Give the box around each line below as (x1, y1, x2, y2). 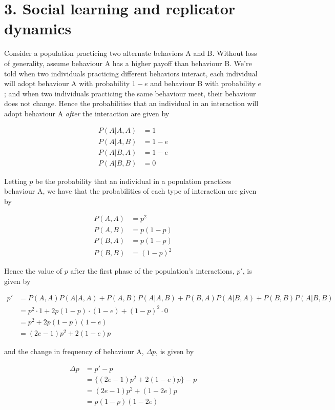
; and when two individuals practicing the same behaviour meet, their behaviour (4, 88, 256, 98)
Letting (4, 175, 27, 186)
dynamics (4, 18, 72, 39)
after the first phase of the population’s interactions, (70, 265, 235, 276)
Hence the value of (4, 265, 62, 276)
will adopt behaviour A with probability (4, 78, 130, 89)
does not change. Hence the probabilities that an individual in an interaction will (4, 98, 259, 109)
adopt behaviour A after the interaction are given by (4, 108, 170, 118)
